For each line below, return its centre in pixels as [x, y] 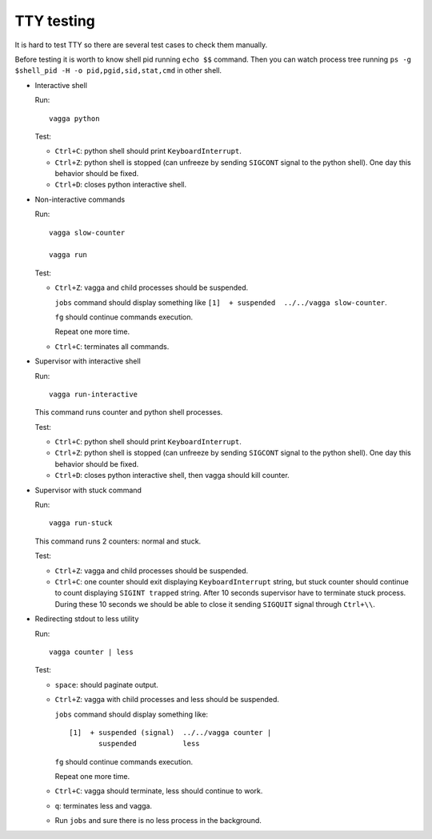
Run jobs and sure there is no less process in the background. [158, 821]
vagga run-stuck [81, 523]
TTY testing [55, 21]
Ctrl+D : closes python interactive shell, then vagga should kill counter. [172, 476]
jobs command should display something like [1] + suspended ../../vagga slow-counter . [221, 302]
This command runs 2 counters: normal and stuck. [118, 541]
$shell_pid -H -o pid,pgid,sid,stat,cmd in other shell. [118, 70]
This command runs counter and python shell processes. [129, 412]
